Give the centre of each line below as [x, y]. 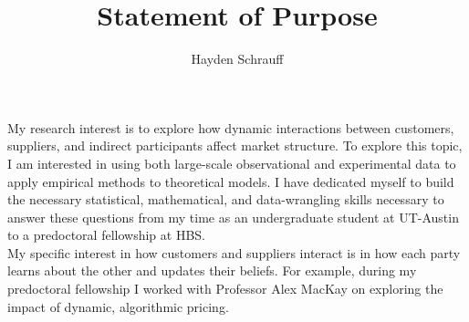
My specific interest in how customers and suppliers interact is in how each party [234, 252]
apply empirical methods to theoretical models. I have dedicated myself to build [231, 181]
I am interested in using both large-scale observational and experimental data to [232, 163]
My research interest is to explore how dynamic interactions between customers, [231, 127]
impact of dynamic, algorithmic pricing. [118, 306]
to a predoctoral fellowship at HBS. [106, 235]
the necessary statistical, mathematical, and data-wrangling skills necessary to [226, 199]
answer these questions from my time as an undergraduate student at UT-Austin [233, 217]
